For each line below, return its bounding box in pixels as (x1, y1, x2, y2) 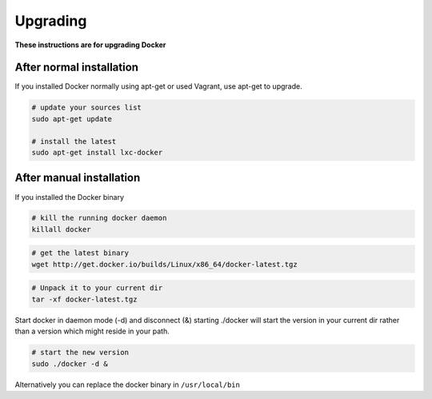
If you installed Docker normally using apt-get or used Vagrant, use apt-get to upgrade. (14, 82, 303, 91)
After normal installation (14, 61, 139, 74)
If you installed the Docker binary (14, 192, 124, 201)
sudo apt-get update (31, 114, 112, 123)
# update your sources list (31, 103, 142, 112)
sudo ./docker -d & (31, 359, 108, 368)
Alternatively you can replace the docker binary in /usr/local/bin (14, 380, 240, 389)
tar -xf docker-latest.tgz (31, 294, 138, 304)
